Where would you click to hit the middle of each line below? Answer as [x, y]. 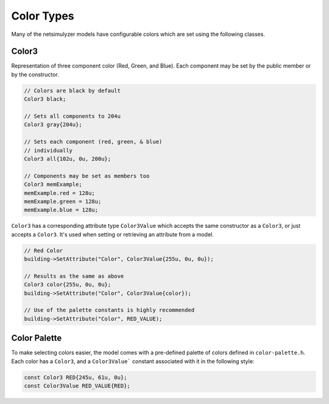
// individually [48, 150]
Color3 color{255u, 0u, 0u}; [68, 285]
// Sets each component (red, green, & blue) [93, 142]
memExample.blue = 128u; [61, 210]
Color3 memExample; [53, 185]
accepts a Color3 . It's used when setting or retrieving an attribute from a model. [112, 234]
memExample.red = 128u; [60, 193]
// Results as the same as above [74, 276]
